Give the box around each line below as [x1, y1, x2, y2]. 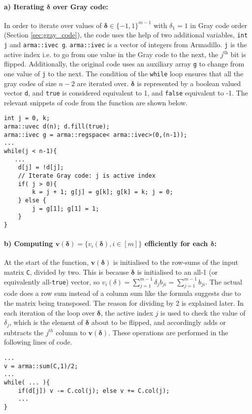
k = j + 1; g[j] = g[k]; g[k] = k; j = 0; [32, 189, 173, 196]
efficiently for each [144, 238, 208, 249]
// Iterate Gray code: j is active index [18, 172, 156, 180]
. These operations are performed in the [108, 327, 228, 337]
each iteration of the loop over [4, 307, 95, 318]
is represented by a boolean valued [137, 78, 241, 88]
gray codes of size [4, 78, 57, 88]
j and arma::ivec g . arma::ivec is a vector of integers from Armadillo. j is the [4, 39, 247, 50]
